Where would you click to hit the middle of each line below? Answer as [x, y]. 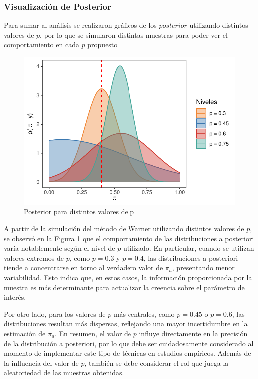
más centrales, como [144, 313]
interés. [15, 297]
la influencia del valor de [41, 362]
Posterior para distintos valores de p [79, 212]
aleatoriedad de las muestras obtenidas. [64, 372]
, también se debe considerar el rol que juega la [156, 362]
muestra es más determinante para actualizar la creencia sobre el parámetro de [124, 287]
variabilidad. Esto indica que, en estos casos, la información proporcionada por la [128, 277]
